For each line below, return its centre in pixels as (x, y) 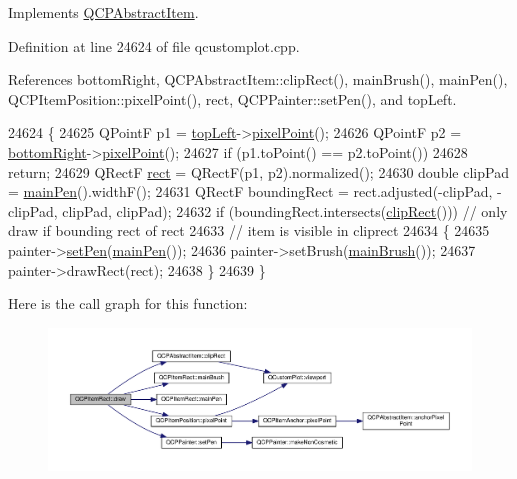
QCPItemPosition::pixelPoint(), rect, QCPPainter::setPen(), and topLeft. (232, 98)
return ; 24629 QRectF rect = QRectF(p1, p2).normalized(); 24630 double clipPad (258, 171)
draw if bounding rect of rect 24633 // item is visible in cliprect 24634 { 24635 (249, 230)
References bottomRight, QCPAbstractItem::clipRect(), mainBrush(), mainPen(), (258, 79)
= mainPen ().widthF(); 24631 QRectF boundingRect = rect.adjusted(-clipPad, (250, 191)
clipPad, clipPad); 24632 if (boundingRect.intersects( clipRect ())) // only (285, 210)
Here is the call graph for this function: (128, 303)
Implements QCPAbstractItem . (103, 12)
